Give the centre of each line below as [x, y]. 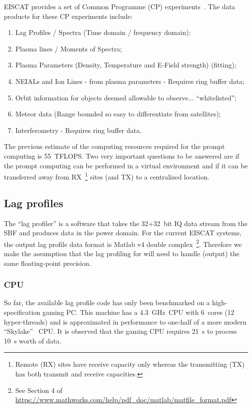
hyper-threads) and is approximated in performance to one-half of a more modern [125, 321]
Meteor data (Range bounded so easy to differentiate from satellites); [118, 114]
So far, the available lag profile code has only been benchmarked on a [107, 302]
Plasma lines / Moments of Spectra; [69, 48]
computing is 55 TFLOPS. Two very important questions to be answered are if [122, 155]
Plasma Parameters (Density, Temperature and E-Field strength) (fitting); [126, 65]
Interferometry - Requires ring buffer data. [79, 130]
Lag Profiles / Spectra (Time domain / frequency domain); [103, 32]
